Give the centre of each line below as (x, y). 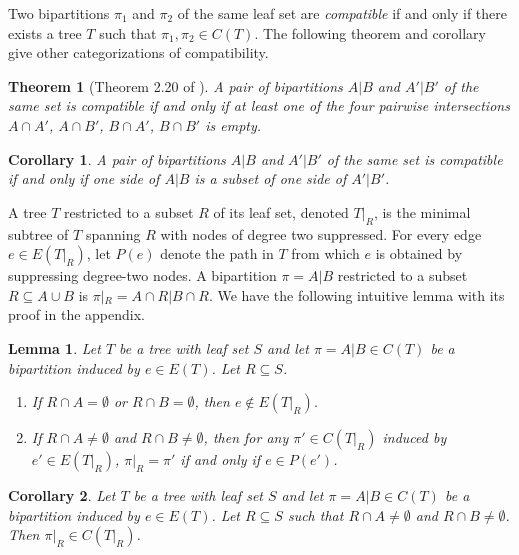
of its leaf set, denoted (281, 211)
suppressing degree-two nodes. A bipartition (142, 275)
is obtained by (419, 253)
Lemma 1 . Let (54, 347)
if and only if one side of (84, 178)
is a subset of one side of (270, 178)
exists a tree (45, 32)
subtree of (38, 233)
